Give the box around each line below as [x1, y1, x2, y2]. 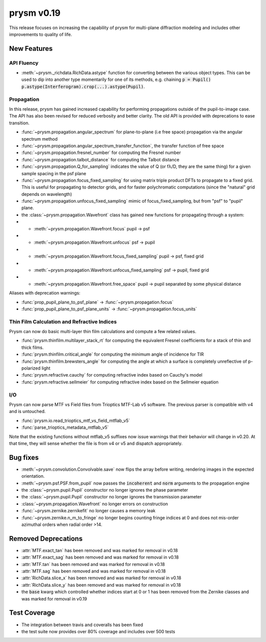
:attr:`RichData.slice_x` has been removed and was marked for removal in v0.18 [21, 575, 182, 581]
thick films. [21, 344, 44, 350]
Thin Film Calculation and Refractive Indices [9, 318, 117, 325]
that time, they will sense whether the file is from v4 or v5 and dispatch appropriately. [9, 440, 183, 446]
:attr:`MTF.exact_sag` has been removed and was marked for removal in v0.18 [21, 554, 179, 560]
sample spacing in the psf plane [21, 170, 86, 176]
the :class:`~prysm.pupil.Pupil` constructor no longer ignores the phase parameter [21, 487, 188, 493]
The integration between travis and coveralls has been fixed [21, 622, 143, 628]
